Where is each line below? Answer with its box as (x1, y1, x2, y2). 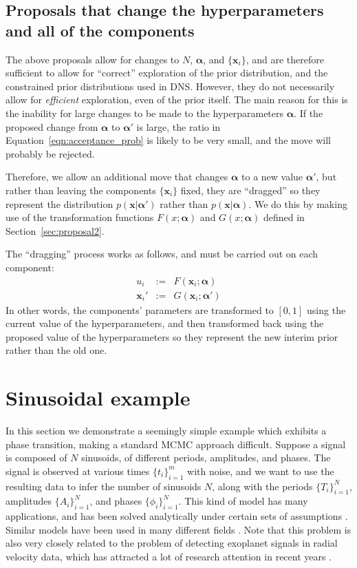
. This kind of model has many (178, 494, 308, 508)
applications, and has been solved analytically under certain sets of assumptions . (6, 509, 348, 523)
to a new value (241, 169, 303, 184)
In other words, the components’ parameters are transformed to (6, 302, 274, 317)
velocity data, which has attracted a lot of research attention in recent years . (6, 549, 332, 564)
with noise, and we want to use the (187, 463, 334, 478)
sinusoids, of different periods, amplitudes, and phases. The (81, 450, 331, 465)
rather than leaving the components (6, 182, 156, 197)
